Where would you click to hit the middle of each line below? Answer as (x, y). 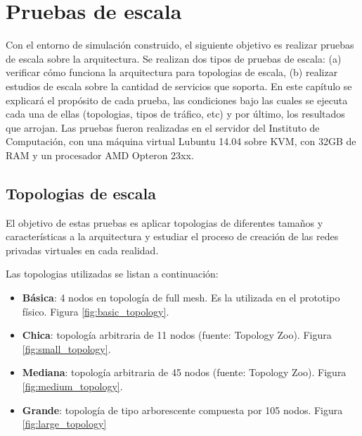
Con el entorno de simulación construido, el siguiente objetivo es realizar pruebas (180, 45)
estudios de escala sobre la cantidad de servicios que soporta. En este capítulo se (179, 86)
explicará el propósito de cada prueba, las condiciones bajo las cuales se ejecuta (177, 100)
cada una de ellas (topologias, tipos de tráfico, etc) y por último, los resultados (175, 114)
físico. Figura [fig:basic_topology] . (96, 311)
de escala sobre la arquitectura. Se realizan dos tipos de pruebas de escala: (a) (174, 58)
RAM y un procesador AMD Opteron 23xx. (100, 155)
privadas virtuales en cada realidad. (82, 250)
